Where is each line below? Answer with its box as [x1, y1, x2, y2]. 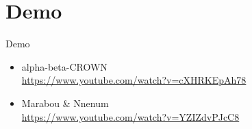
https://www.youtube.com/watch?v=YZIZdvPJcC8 [21, 109, 240, 124]
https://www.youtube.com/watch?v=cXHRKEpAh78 [21, 73, 247, 87]
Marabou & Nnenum [21, 95, 109, 110]
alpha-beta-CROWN [21, 59, 108, 73]
